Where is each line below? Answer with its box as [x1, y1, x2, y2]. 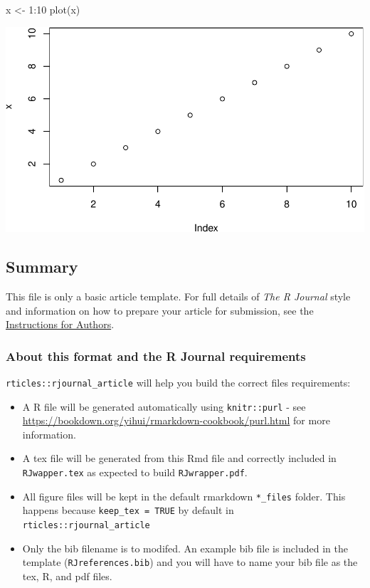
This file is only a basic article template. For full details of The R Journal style [6, 288, 351, 303]
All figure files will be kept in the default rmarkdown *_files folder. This [22, 488, 346, 503]
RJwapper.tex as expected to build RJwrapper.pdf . [22, 465, 248, 480]
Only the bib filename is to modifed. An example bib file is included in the [22, 540, 348, 555]
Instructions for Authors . [6, 317, 115, 332]
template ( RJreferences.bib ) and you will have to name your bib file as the [22, 555, 358, 569]
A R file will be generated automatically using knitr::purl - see [22, 399, 306, 414]
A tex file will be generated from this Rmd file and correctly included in [22, 451, 337, 466]
